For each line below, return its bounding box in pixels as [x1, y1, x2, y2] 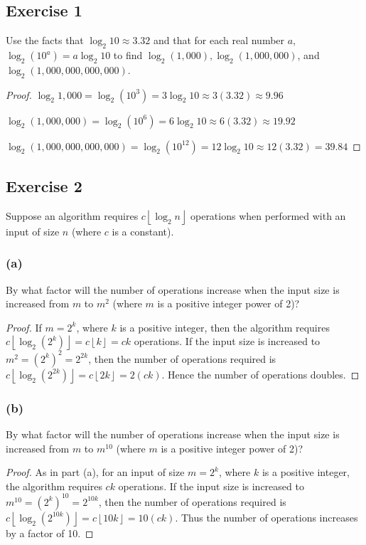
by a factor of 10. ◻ [6, 525, 94, 540]
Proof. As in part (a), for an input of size [6, 465, 185, 480]
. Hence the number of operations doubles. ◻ [161, 366, 360, 381]
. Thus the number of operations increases [175, 509, 358, 524]
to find [113, 48, 143, 62]
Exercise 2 [6, 174, 82, 196]
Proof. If [6, 319, 42, 334]
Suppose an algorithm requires [6, 208, 139, 223]
